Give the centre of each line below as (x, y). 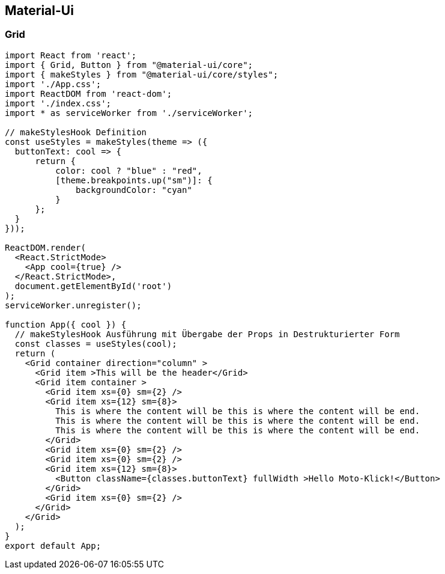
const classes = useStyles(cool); (96, 343)
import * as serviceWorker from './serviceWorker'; (129, 113)
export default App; (53, 545)
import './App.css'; (53, 84)
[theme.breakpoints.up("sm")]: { (134, 180)
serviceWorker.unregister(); (73, 305)
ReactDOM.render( (45, 247)
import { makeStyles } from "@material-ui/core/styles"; (142, 74)
